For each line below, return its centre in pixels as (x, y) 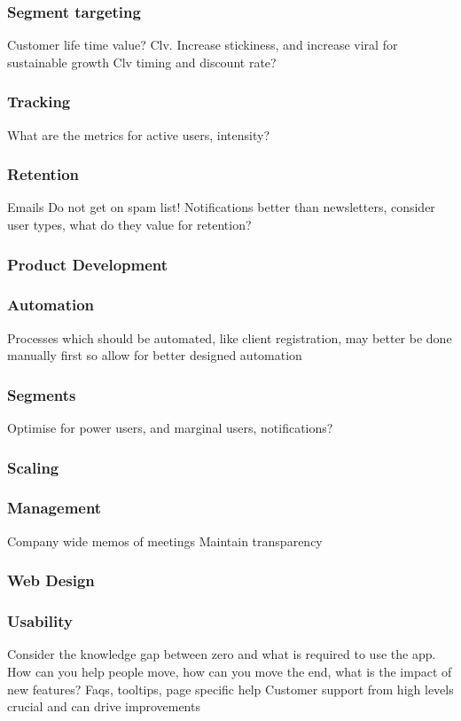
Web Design (51, 580)
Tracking (39, 102)
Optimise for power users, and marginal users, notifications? (170, 428)
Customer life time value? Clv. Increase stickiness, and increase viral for (203, 45)
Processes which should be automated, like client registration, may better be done (230, 337)
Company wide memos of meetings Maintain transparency (165, 541)
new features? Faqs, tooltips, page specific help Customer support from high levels (230, 689)
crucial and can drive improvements (104, 706)
